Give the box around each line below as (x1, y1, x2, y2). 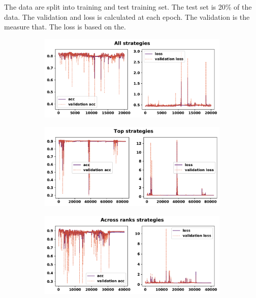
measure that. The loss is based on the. (4, 21, 126, 32)
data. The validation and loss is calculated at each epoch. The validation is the (4, 11, 250, 22)
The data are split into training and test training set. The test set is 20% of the (4, 2, 252, 12)
